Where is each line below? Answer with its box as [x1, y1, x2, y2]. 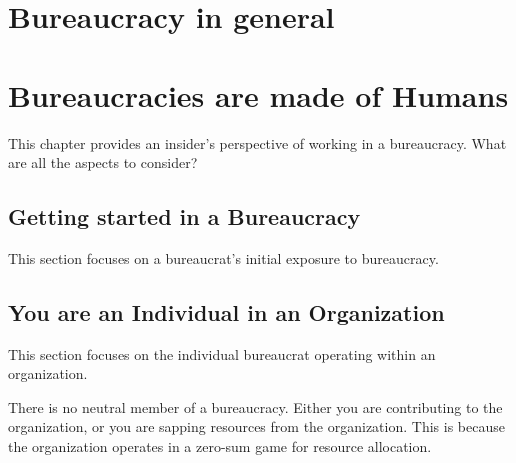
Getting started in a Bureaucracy [8, 201, 361, 232]
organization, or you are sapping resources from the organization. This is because [8, 416, 505, 437]
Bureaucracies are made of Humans [8, 74, 509, 115]
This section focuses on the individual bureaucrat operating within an [8, 343, 436, 364]
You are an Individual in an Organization [8, 296, 445, 327]
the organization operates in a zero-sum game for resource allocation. [8, 436, 432, 457]
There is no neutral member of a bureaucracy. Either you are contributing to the [8, 396, 503, 417]
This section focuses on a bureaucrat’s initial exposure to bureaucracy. [8, 247, 439, 268]
